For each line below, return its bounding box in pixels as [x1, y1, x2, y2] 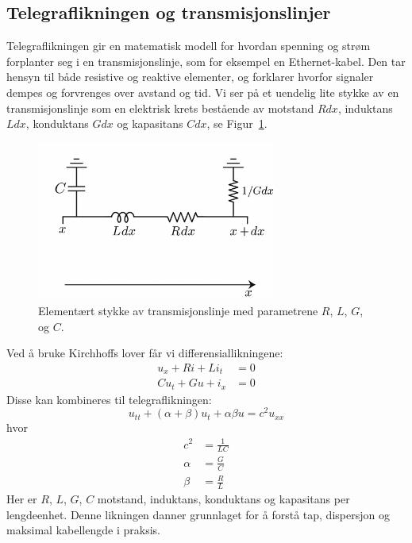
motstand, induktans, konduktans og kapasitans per [97, 491, 350, 507]
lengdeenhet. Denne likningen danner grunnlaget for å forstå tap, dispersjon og [6, 506, 390, 522]
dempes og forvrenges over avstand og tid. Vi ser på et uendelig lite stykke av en [6, 83, 399, 100]
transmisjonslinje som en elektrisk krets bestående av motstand [6, 99, 314, 116]
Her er [6, 491, 37, 507]
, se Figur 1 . [206, 115, 268, 132]
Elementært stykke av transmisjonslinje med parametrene [38, 302, 318, 319]
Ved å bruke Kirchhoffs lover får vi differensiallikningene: [6, 345, 283, 361]
